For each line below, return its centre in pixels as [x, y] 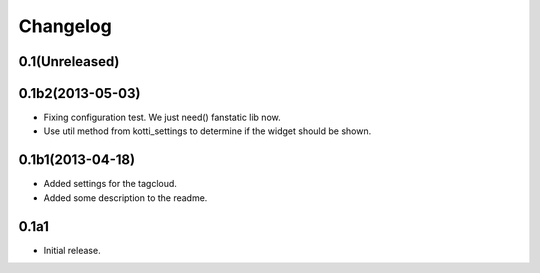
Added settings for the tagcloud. [110, 184]
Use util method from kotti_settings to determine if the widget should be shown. [207, 131]
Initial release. [72, 250]
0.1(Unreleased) [69, 61]
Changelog [65, 26]
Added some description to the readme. [125, 197]
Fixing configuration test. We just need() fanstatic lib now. [162, 117]
